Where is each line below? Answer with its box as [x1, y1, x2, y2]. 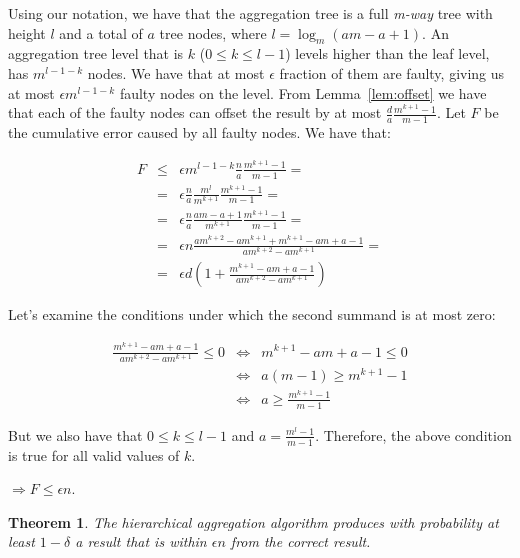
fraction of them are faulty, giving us [279, 62, 505, 83]
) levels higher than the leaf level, [285, 43, 490, 64]
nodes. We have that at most [87, 62, 265, 83]
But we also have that [8, 424, 143, 445]
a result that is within [75, 531, 207, 552]
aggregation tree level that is [8, 43, 184, 64]
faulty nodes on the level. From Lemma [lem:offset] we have [119, 82, 487, 103]
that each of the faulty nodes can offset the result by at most [8, 102, 382, 123]
